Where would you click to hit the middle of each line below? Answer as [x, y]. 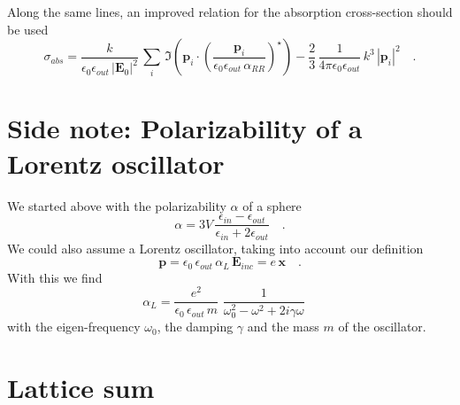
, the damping [195, 327]
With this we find [55, 277]
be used [28, 29]
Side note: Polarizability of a [185, 128]
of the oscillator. [382, 327]
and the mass [283, 327]
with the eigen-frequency [74, 327]
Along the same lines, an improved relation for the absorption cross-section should [230, 12]
